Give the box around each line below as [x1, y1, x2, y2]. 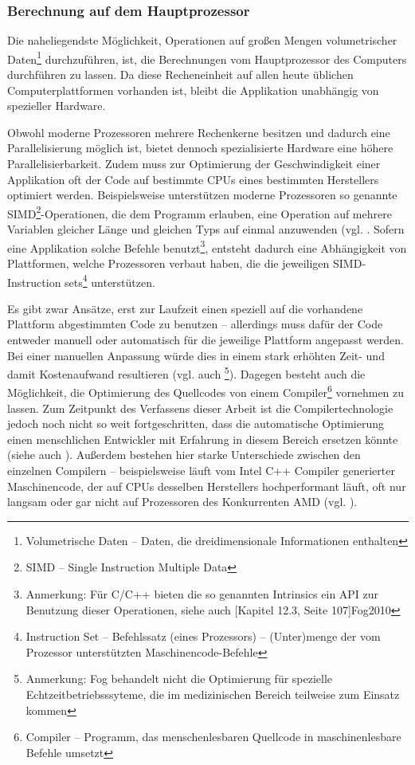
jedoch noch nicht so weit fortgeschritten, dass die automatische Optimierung [7, 415, 384, 432]
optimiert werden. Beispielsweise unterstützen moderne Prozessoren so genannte [7, 186, 397, 203]
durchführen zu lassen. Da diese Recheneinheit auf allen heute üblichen [7, 66, 354, 83]
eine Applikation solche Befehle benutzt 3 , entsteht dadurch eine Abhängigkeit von [7, 237, 407, 256]
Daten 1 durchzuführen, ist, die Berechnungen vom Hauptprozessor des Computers [7, 48, 407, 67]
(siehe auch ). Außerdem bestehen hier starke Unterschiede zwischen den [7, 446, 361, 463]
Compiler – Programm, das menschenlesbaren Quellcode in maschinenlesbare [25, 728, 401, 745]
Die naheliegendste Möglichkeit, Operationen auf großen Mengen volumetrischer [7, 32, 397, 49]
